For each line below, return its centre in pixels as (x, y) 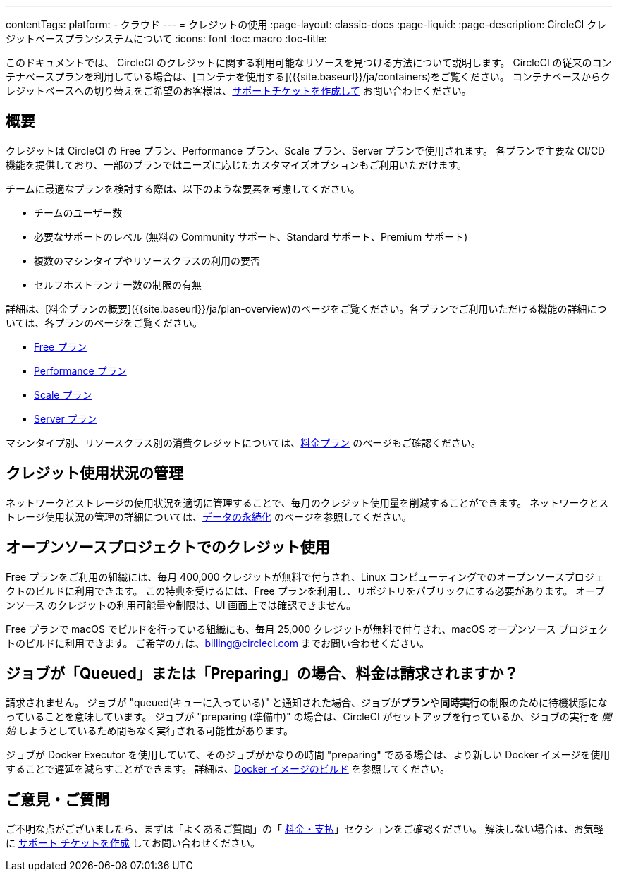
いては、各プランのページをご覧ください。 (104, 322)
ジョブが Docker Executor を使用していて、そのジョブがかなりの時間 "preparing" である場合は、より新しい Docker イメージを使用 (308, 755)
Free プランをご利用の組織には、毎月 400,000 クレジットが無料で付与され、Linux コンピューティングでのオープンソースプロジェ (305, 576)
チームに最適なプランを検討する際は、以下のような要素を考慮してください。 (183, 188)
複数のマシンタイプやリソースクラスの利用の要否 (147, 260)
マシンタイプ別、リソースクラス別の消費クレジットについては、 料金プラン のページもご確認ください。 (243, 442)
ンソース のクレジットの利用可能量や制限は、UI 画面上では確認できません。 (181, 605)
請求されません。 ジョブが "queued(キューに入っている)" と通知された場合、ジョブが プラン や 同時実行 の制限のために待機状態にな (307, 703)
